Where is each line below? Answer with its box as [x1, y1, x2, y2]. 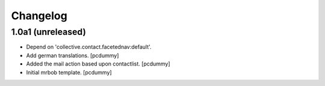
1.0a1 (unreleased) [11, 26, 87, 37]
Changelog [11, 9, 67, 22]
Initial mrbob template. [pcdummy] [26, 69, 112, 76]
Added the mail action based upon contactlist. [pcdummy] [26, 60, 171, 67]
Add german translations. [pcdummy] [26, 52, 119, 59]
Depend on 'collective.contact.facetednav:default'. [26, 43, 152, 51]
